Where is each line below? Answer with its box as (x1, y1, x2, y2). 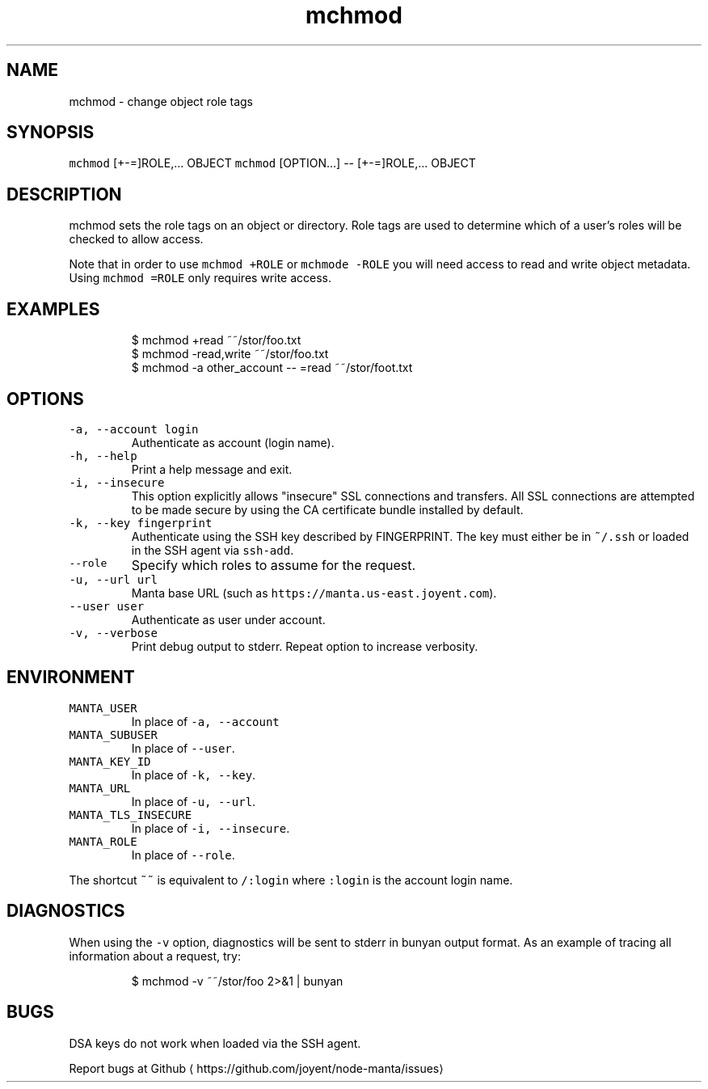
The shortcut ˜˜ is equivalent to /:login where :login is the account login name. (69, 872, 513, 887)
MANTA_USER (69, 701, 137, 715)
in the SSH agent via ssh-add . (131, 542, 294, 557)
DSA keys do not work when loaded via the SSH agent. (69, 1036, 361, 1050)
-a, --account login (69, 422, 199, 436)
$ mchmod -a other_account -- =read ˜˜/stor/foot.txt (131, 361, 413, 375)
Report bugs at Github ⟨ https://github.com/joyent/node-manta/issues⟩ (69, 1061, 444, 1075)
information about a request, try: (69, 948, 241, 963)
